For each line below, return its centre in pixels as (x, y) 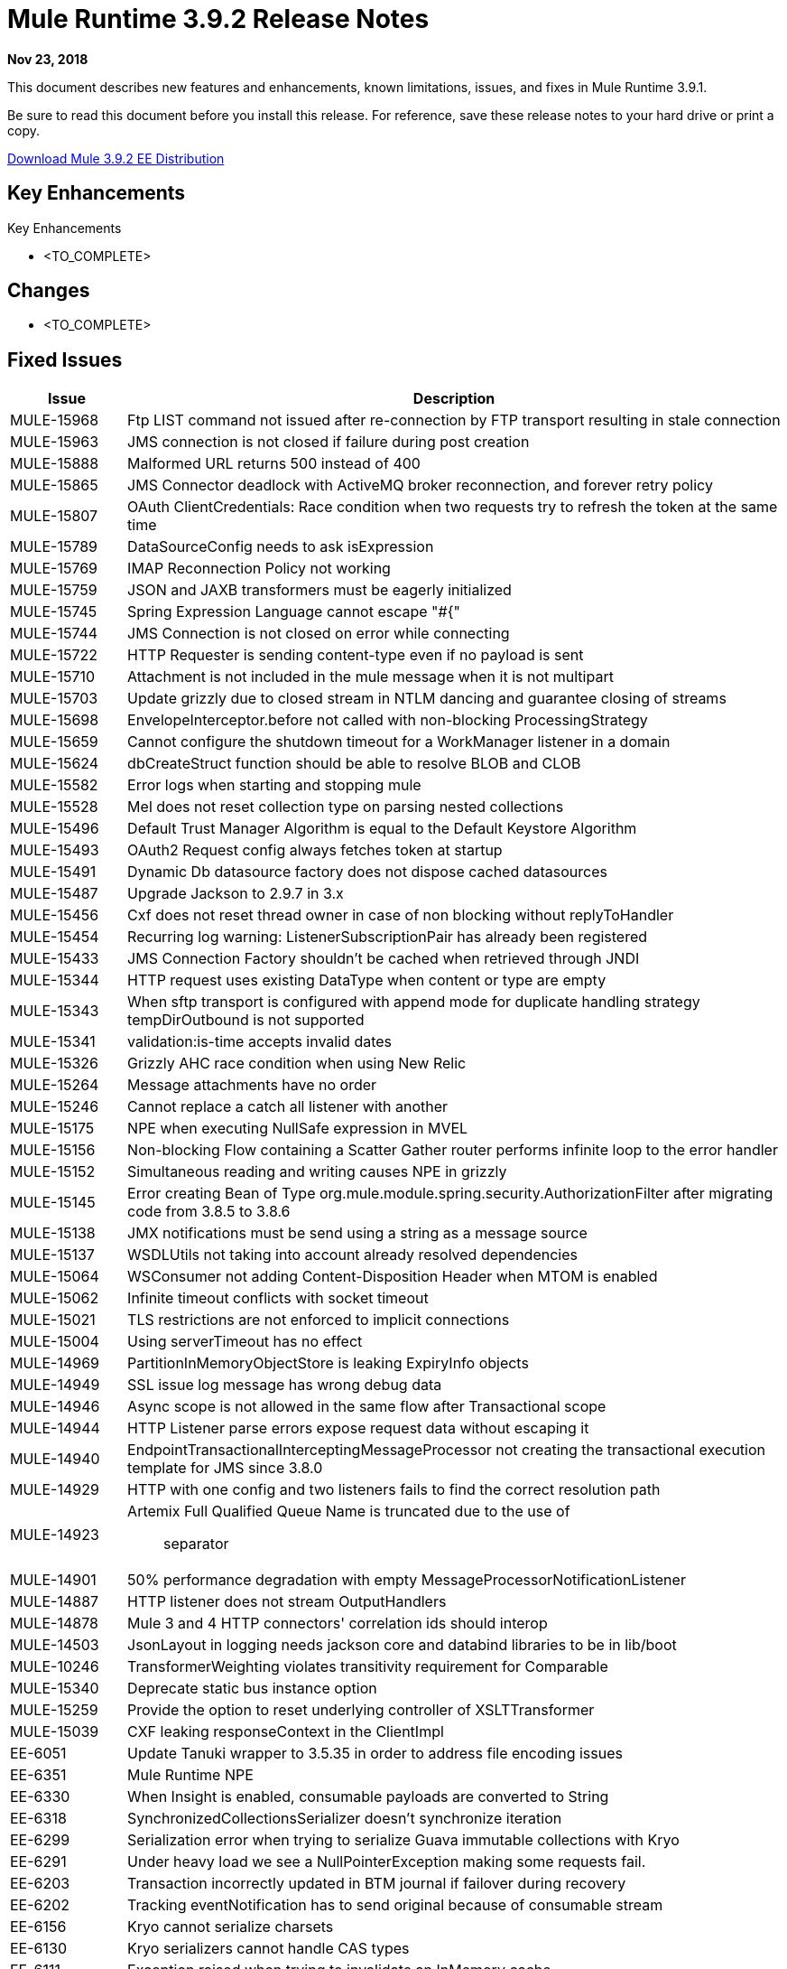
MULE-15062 (55, 1298)
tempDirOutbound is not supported (246, 1020)
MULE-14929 (55, 1490)
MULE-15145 (53, 1203)
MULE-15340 (55, 1689)
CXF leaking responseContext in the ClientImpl (286, 1732)
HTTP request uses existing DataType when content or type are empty (367, 980)
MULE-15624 (55, 764)
